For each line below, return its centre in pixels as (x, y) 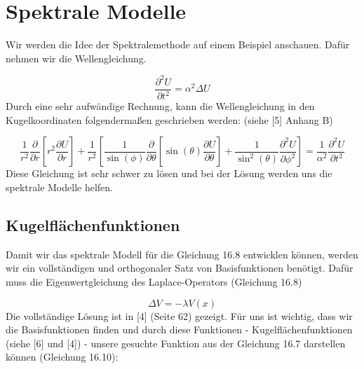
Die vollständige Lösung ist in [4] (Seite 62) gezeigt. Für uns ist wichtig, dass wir (179, 315)
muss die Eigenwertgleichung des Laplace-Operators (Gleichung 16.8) (154, 281)
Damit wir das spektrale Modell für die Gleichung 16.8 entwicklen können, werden (182, 254)
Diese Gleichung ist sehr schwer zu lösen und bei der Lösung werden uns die (169, 173)
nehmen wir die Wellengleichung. (76, 58)
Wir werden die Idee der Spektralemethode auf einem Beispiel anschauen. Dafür (178, 44)
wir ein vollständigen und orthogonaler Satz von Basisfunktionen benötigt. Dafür (180, 268)
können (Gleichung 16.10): (62, 357)
